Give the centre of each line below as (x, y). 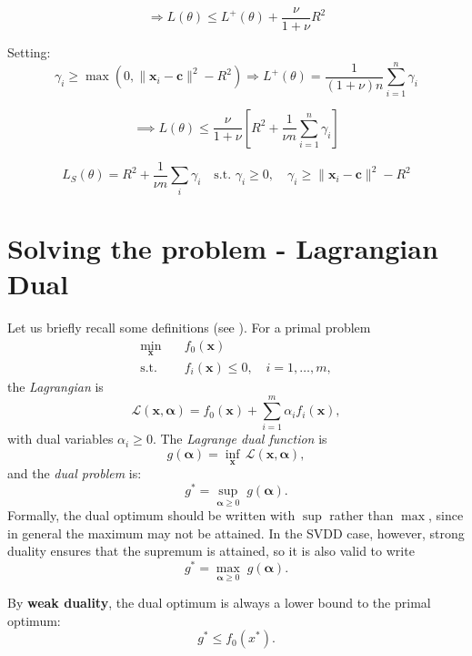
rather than (362, 515)
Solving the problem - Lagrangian (223, 247)
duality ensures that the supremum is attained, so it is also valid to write (211, 551)
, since (446, 515)
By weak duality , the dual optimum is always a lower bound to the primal (219, 603)
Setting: (29, 52)
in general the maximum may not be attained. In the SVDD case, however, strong (236, 533)
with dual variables (60, 439)
